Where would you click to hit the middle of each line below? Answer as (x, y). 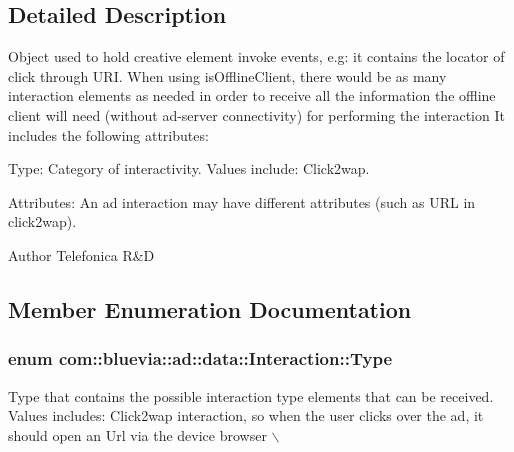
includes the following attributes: (108, 134)
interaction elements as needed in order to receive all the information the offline (252, 95)
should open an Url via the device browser (137, 434)
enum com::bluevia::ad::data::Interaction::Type (200, 358)
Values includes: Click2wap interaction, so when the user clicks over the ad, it (246, 415)
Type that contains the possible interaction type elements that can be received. (251, 395)
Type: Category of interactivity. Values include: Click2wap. (189, 168)
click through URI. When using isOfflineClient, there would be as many (227, 75)
